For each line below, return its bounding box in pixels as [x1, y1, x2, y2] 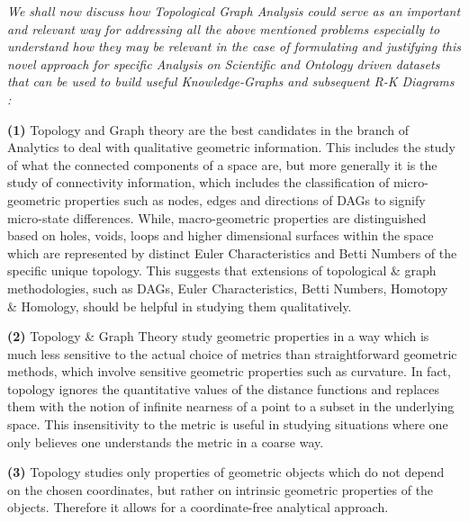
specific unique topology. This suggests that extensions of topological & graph [7, 261, 437, 280]
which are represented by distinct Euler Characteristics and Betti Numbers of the [7, 243, 457, 262]
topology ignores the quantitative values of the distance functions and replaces [7, 379, 439, 398]
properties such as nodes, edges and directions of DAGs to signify [64, 190, 426, 209]
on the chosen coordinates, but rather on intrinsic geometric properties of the [7, 480, 434, 499]
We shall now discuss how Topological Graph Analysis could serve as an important [7, 2, 461, 20]
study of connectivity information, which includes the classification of [7, 173, 390, 192]
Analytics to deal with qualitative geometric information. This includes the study [7, 138, 455, 157]
